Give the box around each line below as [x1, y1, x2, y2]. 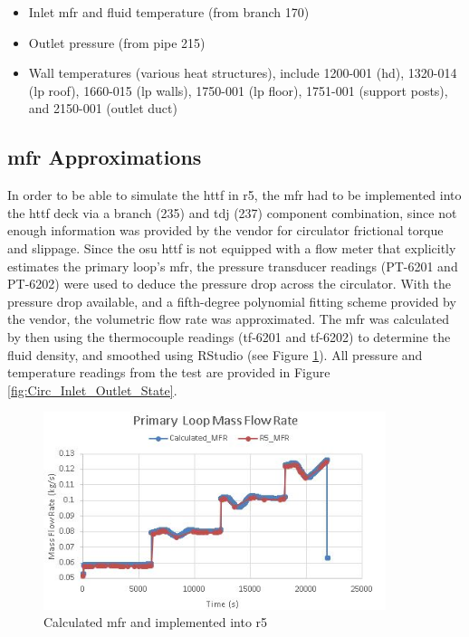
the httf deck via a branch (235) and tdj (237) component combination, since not [7, 203, 457, 222]
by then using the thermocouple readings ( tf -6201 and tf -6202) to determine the [7, 327, 451, 346]
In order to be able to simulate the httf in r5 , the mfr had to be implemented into [7, 185, 462, 204]
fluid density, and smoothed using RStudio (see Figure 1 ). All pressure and [7, 345, 423, 364]
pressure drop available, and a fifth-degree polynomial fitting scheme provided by [7, 291, 456, 310]
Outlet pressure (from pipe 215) [28, 33, 206, 52]
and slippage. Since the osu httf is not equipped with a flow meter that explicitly [7, 238, 456, 257]
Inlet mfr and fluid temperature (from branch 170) [28, 3, 310, 21]
